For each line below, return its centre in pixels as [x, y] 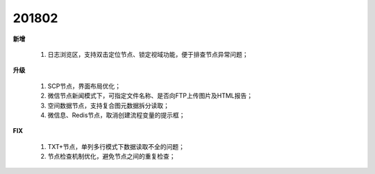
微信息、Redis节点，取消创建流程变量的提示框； [116, 115]
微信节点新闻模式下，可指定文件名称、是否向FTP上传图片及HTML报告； [150, 96]
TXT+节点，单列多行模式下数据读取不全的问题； [116, 146]
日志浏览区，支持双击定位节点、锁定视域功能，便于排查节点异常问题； [148, 54]
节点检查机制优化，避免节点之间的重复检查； [111, 157]
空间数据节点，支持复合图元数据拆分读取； [108, 105]
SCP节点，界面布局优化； [84, 86]
